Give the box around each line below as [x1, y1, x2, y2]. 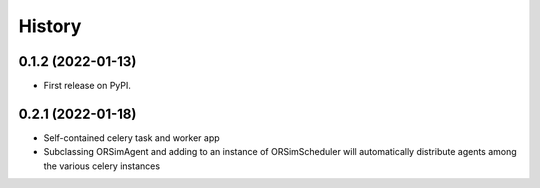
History [18, 15, 82, 37]
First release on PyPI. [43, 80, 132, 92]
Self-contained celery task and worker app [43, 131, 220, 144]
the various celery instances [43, 160, 160, 172]
